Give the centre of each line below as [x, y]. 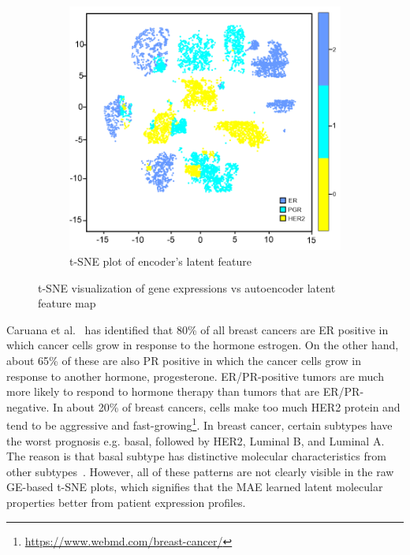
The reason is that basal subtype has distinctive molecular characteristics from [196, 456]
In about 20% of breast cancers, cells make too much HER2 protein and [227, 406]
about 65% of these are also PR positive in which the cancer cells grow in [184, 360]
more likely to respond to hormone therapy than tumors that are [163, 391]
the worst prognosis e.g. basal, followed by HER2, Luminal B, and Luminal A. [196, 440]
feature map [67, 303]
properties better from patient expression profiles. [126, 502]
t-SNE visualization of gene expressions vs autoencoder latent [187, 287]
